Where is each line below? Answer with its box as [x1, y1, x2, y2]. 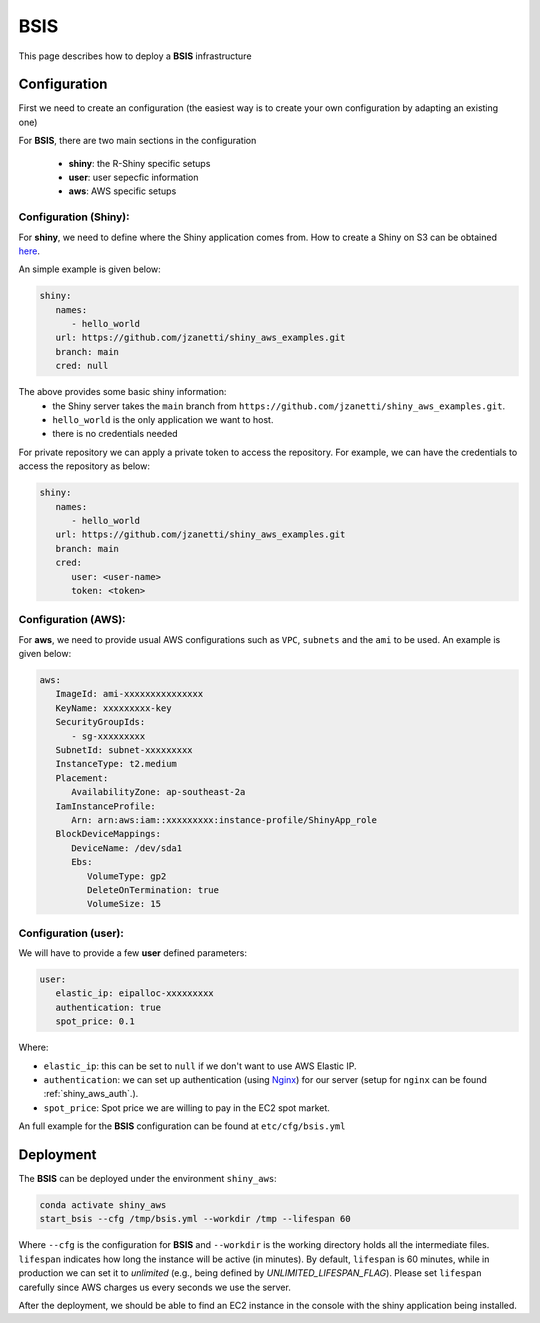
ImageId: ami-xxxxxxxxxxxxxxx [55, 688, 204, 700]
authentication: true [55, 1001, 162, 1013]
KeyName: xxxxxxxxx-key [55, 702, 172, 714]
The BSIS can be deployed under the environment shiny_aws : [18, 1173, 277, 1185]
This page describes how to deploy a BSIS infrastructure [18, 50, 252, 62]
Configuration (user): [18, 926, 124, 940]
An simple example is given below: [18, 263, 162, 275]
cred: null [55, 360, 109, 372]
